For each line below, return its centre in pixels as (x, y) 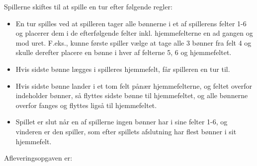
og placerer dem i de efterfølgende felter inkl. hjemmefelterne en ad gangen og (134, 33)
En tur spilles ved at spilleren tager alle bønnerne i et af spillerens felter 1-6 (131, 23)
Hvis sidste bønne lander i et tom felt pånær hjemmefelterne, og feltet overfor (134, 85)
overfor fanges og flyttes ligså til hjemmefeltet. (86, 105)
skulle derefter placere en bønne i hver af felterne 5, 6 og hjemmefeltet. (124, 52)
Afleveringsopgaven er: (38, 158)
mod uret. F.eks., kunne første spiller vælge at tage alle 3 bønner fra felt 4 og (133, 42)
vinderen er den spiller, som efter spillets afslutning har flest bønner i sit (126, 131)
